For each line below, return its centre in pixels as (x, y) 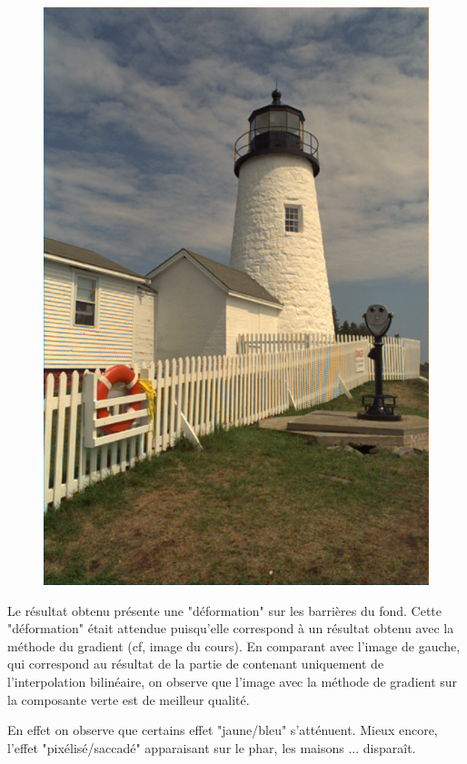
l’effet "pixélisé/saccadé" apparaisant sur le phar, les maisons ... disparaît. (212, 747)
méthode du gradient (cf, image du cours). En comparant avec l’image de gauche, (234, 645)
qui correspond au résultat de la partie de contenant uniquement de (196, 664)
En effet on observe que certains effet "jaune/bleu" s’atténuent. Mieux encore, (223, 730)
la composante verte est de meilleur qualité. (129, 699)
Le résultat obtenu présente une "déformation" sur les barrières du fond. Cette (224, 610)
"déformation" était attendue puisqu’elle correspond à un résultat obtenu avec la (231, 628)
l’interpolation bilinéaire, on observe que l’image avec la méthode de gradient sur (233, 681)
